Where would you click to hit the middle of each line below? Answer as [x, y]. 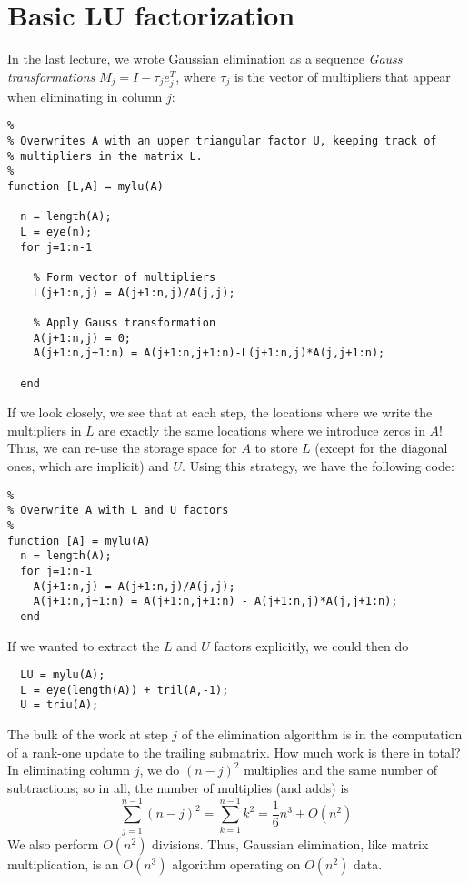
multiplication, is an [63, 863]
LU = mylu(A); [63, 675]
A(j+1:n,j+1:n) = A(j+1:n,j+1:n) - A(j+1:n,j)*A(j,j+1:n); [215, 602]
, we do [160, 770]
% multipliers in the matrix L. [105, 156]
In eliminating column [69, 770]
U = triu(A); [60, 705]
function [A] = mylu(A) [79, 541]
